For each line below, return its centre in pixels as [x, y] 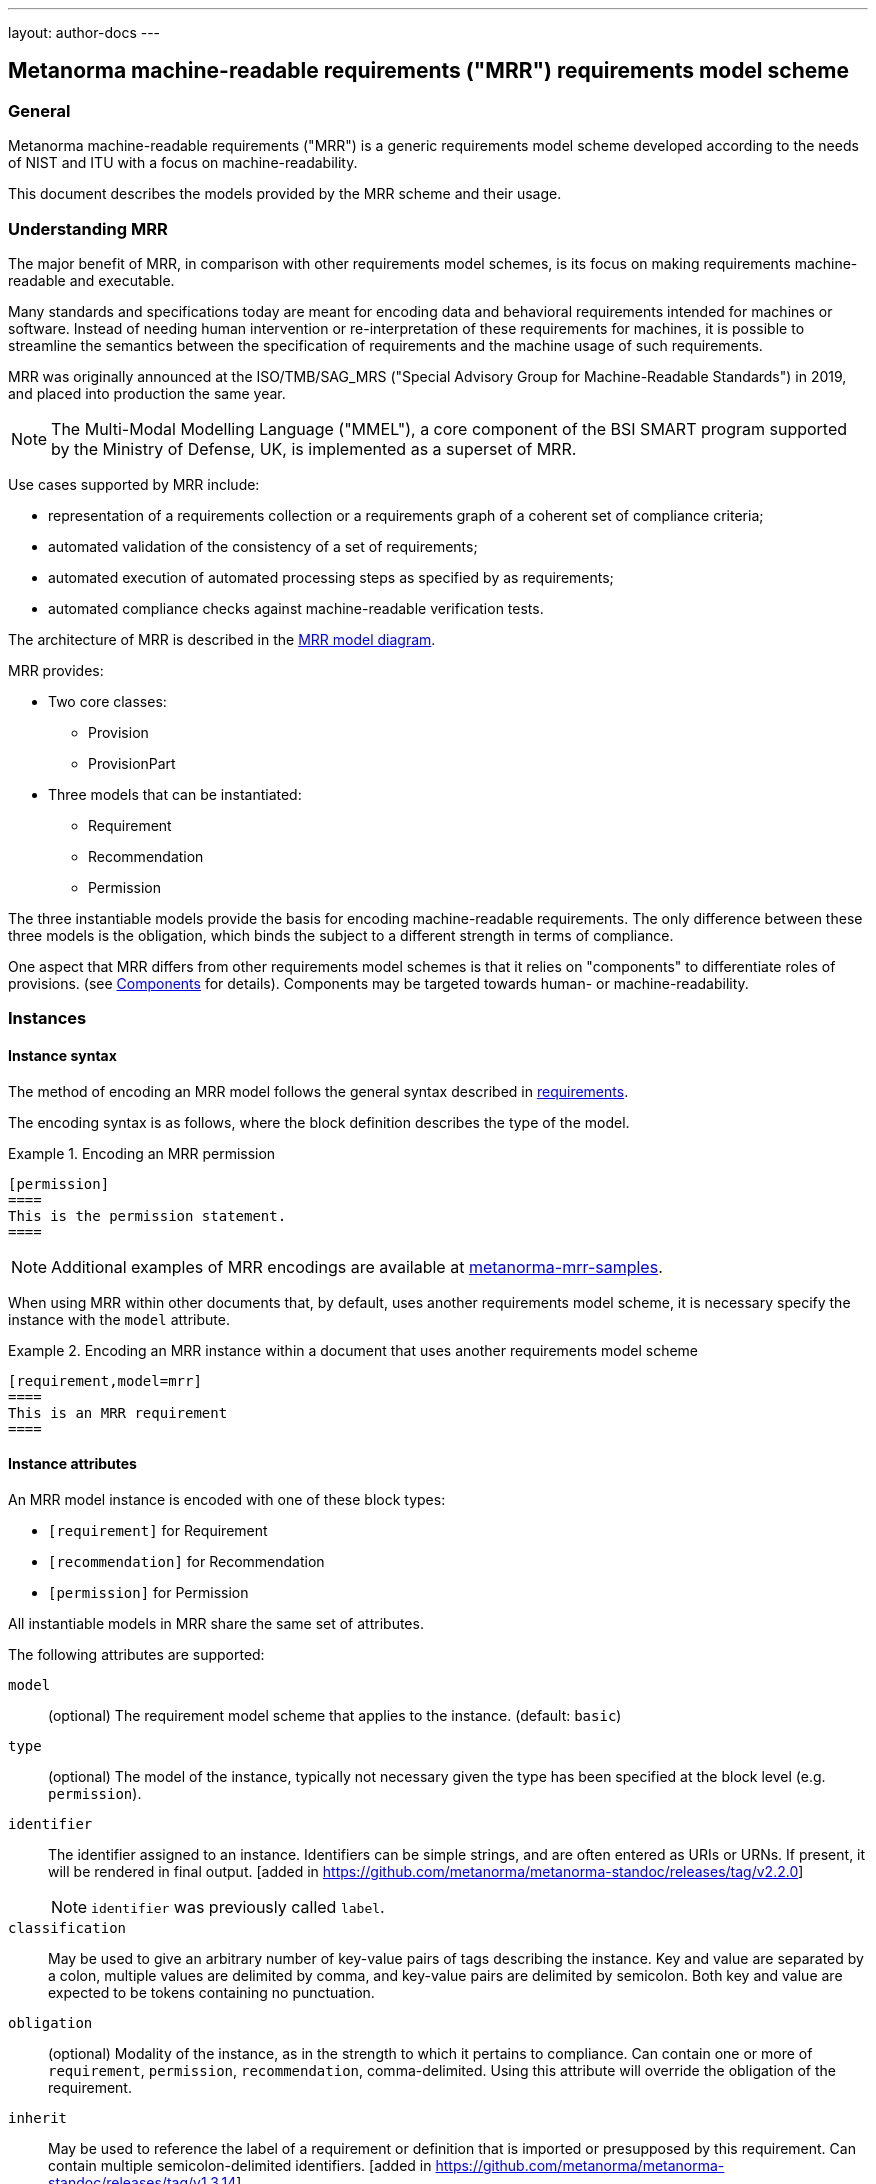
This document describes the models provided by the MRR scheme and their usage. [285, 194]
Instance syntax [62, 1055]
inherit [38, 2117]
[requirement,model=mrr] [105, 1380]
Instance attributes [72, 1464]
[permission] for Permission [148, 1592]
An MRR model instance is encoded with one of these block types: [227, 1499]
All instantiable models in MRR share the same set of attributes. [216, 1623]
